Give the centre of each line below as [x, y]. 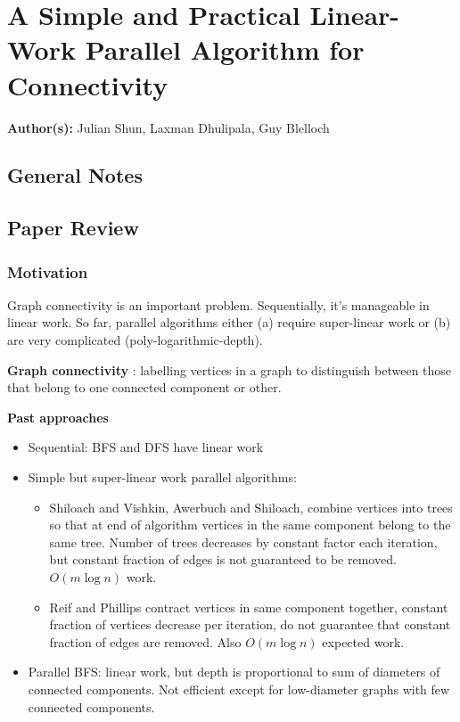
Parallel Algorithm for [225, 49]
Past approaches [58, 417]
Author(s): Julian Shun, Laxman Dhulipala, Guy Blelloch [168, 127]
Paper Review [73, 228]
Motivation [48, 271]
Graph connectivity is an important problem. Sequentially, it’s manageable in [218, 304]
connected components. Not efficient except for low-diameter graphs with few [239, 689]
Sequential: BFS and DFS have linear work [146, 447]
